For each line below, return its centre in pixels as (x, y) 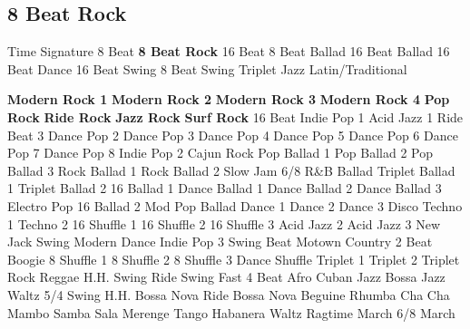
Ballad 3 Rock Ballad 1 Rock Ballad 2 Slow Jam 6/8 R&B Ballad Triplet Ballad (231, 170)
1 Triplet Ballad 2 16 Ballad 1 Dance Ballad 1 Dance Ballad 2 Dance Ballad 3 (225, 188)
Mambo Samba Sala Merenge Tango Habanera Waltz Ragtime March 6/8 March (231, 312)
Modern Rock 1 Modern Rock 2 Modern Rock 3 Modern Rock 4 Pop (229, 99)
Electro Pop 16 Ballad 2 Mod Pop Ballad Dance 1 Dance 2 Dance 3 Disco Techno (235, 205)
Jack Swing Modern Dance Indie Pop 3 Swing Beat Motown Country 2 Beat (220, 242)
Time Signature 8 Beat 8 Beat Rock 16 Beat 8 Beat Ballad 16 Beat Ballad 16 (229, 51)
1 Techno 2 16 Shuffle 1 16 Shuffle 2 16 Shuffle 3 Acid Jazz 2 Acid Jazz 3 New (224, 223)
